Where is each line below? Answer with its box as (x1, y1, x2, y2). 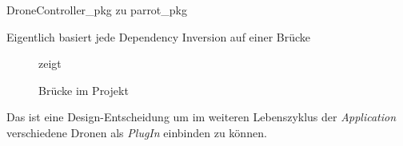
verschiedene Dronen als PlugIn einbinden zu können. (6, 124, 267, 140)
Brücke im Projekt (38, 81, 129, 98)
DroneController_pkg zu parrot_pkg (6, 2, 187, 18)
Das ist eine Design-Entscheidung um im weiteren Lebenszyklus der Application (6, 109, 397, 125)
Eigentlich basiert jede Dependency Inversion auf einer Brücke (6, 28, 311, 45)
